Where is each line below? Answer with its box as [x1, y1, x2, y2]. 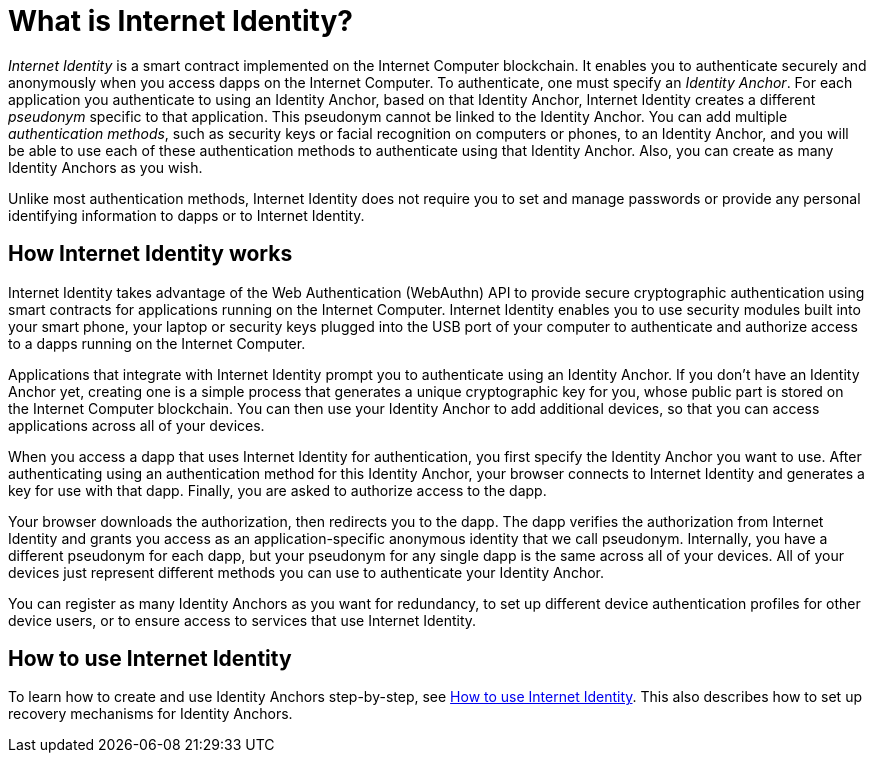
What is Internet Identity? [8, 4, 353, 38]
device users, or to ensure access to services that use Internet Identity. [8, 611, 477, 629]
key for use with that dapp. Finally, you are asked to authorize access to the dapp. [8, 481, 547, 499]
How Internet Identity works [8, 241, 293, 267]
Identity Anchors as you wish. [8, 158, 203, 176]
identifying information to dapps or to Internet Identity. [8, 206, 365, 224]
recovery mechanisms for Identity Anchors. [8, 705, 293, 723]
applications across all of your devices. [8, 416, 265, 434]
